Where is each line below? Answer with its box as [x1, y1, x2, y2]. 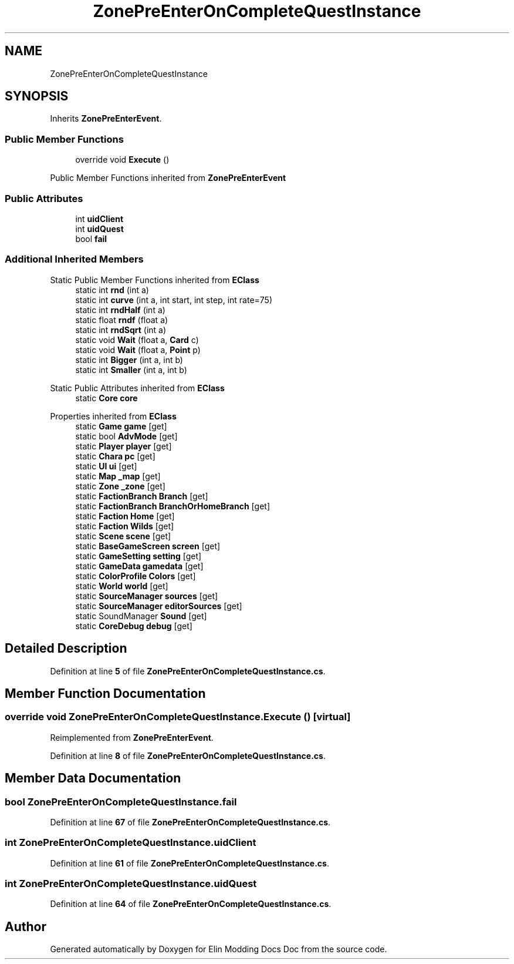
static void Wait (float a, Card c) [75, 334, 199, 345]
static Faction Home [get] [75, 510, 175, 521]
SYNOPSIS [5, 89, 69, 104]
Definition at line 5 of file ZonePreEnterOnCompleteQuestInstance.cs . [50, 666, 326, 676]
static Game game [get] [75, 421, 167, 431]
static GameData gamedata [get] [75, 560, 204, 571]
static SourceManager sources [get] [75, 590, 218, 601]
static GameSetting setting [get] [75, 550, 202, 561]
